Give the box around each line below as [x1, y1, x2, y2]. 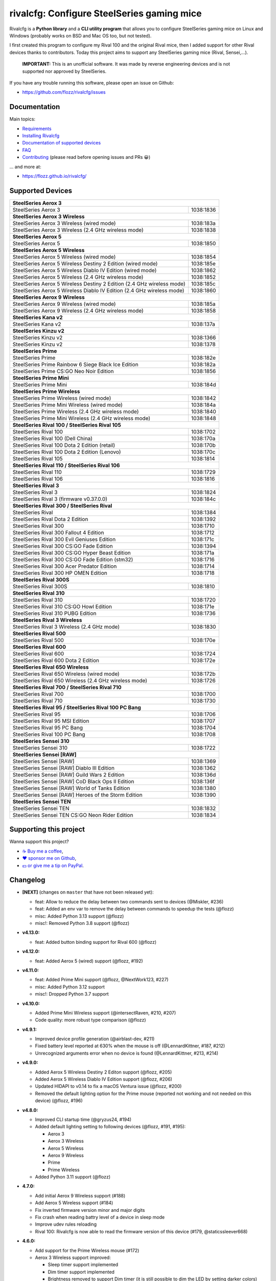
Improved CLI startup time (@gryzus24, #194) [35, 1116, 132, 1122]
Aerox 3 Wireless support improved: [35, 1254, 111, 1261]
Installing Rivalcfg [22, 132, 60, 138]
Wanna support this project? [9, 838, 69, 845]
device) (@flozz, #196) [35, 1098, 83, 1104]
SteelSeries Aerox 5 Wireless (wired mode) [12, 253, 116, 260]
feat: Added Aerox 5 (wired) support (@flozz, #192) [35, 958, 143, 964]
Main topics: [9, 116, 36, 122]
